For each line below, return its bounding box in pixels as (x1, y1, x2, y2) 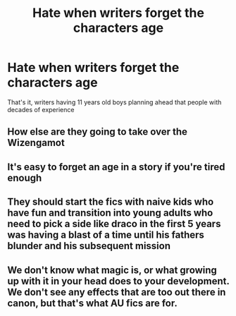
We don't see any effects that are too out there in (7, 286, 226, 298)
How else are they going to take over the (7, 126, 188, 138)
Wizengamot (7, 137, 65, 149)
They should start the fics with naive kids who (7, 196, 214, 208)
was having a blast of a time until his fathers (7, 229, 204, 241)
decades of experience (7, 105, 75, 114)
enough (7, 171, 42, 184)
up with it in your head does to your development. (7, 275, 230, 287)
